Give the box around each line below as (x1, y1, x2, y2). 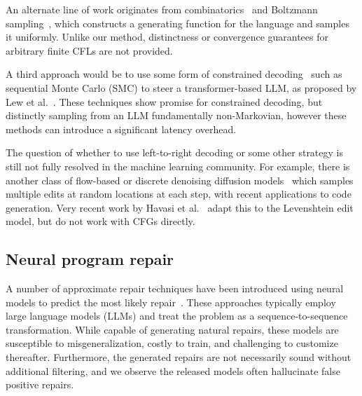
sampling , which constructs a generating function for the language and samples (6, 15, 349, 30)
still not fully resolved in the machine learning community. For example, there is (6, 158, 350, 173)
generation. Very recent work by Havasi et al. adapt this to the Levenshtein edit (6, 200, 354, 214)
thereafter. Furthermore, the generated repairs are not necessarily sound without (6, 350, 351, 364)
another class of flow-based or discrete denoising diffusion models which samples (6, 172, 354, 187)
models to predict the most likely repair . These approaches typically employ (6, 294, 336, 309)
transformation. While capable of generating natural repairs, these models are (6, 322, 339, 336)
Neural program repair (6, 248, 174, 270)
